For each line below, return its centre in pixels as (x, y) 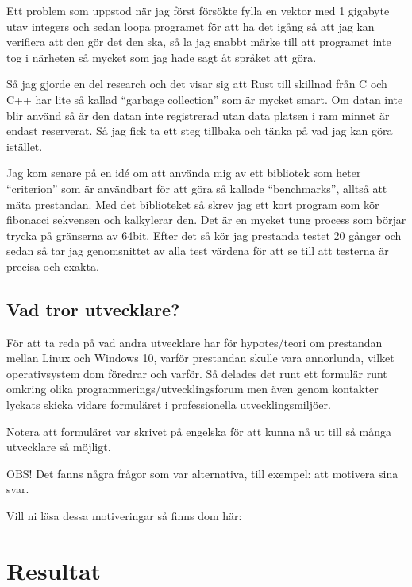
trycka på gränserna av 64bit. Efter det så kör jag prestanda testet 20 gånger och (204, 235)
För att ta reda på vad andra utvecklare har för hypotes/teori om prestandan (194, 342)
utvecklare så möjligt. (59, 447)
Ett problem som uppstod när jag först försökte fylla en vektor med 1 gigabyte (198, 10)
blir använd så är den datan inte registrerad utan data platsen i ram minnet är (198, 115)
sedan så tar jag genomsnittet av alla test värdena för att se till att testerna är (198, 251)
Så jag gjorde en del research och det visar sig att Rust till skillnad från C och (197, 84)
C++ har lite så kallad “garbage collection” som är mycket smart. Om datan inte (205, 99)
